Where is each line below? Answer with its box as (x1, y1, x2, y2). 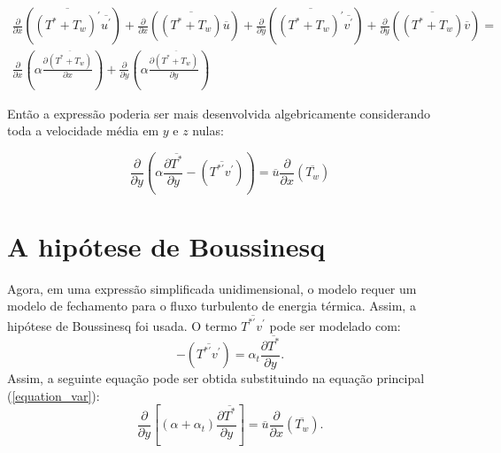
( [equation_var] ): (7, 386, 100, 404)
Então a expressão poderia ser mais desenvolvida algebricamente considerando (7, 104, 430, 122)
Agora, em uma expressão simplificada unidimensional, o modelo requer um (7, 279, 417, 297)
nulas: (192, 121, 224, 140)
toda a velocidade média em (7, 121, 159, 140)
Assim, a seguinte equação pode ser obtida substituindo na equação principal (7, 368, 425, 387)
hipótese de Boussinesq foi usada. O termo (7, 316, 237, 334)
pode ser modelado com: (269, 316, 401, 334)
